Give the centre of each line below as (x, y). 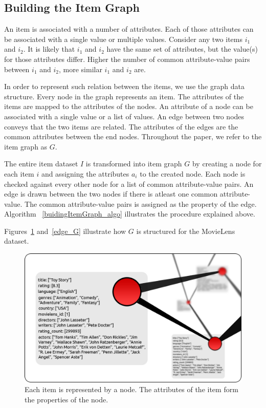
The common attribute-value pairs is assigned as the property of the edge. (141, 203)
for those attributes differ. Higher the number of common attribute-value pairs (127, 59)
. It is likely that (49, 49)
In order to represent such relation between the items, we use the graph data (124, 86)
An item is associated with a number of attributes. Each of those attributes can (129, 29)
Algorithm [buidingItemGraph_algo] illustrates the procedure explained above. (130, 214)
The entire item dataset (41, 164)
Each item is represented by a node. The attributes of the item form (131, 389)
